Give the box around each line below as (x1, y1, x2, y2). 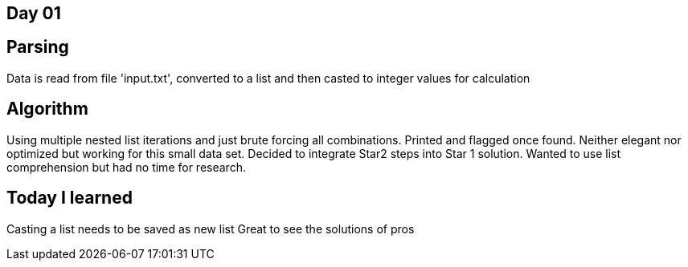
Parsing (6, 37, 69, 58)
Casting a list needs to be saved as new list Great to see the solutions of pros (6, 221, 415, 236)
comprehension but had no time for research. (6, 160, 246, 174)
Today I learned (6, 188, 133, 208)
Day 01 (6, 3, 61, 23)
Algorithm (6, 99, 88, 119)
